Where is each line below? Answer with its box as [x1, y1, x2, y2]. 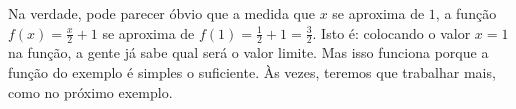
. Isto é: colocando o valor [312, 22, 471, 43]
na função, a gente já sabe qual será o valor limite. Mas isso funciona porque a [8, 42, 489, 63]
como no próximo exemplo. [8, 81, 173, 102]
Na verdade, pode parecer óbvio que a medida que [8, 3, 315, 23]
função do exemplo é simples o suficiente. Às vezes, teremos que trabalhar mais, [8, 62, 496, 83]
